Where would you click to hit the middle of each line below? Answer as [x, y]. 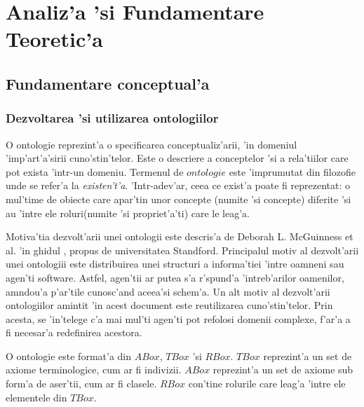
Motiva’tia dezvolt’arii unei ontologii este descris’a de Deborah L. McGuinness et [180, 236]
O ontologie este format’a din [69, 356]
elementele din [36, 397]
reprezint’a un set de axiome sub [283, 370]
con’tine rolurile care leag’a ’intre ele [267, 384]
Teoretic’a [54, 39]
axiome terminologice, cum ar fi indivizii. [94, 370]
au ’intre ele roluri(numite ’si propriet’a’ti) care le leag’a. [128, 213]
